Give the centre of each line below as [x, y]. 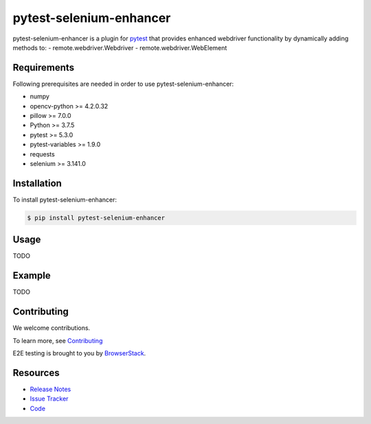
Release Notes [50, 389]
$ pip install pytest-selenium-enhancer [96, 217]
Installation [37, 183]
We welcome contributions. [52, 328]
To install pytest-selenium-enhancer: [65, 200]
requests [42, 154]
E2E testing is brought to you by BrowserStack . [79, 353]
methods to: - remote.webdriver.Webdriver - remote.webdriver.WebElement [120, 47]
